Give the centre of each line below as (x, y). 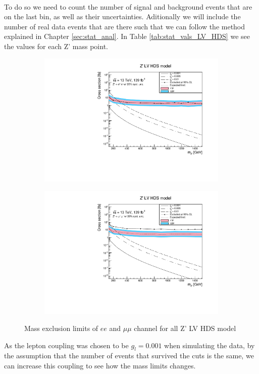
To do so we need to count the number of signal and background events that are (128, 6)
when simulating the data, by (210, 345)
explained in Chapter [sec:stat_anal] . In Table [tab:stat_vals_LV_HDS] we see (127, 36)
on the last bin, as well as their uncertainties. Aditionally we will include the (122, 16)
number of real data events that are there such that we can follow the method (125, 26)
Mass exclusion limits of (61, 328)
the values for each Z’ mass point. (56, 46)
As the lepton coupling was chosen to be (66, 345)
